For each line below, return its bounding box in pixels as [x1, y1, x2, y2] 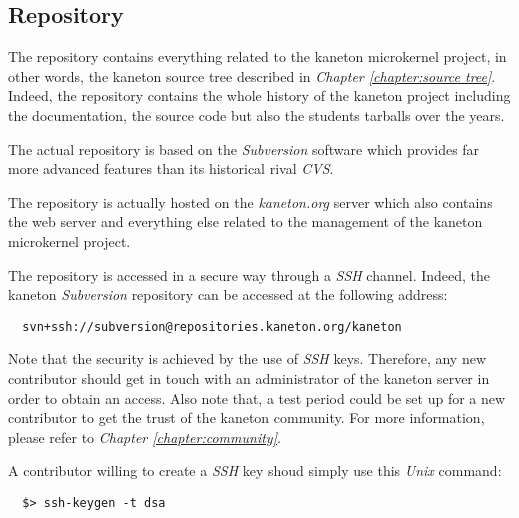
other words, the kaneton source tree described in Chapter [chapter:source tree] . [8, 65, 496, 86]
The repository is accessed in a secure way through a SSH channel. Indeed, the [8, 264, 491, 285]
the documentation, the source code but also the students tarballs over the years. [8, 104, 505, 125]
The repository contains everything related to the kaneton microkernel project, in [8, 46, 507, 67]
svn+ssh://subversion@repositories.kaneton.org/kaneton [22, 319, 402, 334]
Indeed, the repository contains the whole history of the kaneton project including [8, 85, 511, 106]
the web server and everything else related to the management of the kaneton [8, 211, 483, 232]
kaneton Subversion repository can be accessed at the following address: [8, 284, 448, 305]
